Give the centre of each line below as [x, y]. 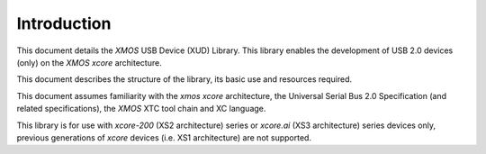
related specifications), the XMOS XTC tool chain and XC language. [141, 109]
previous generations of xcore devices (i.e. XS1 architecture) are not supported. [164, 137]
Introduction [64, 23]
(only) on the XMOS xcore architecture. [89, 62]
